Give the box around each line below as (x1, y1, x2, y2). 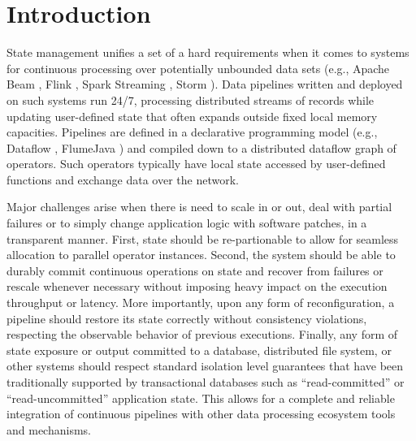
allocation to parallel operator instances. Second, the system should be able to (6, 246, 396, 263)
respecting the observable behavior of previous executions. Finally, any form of (6, 326, 398, 343)
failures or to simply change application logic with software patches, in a (6, 214, 367, 231)
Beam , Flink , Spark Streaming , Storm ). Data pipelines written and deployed (6, 76, 403, 93)
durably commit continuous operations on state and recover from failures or (6, 262, 383, 279)
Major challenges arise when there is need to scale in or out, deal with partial (6, 198, 392, 215)
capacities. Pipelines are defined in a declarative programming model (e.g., (6, 123, 378, 141)
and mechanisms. (6, 421, 91, 438)
